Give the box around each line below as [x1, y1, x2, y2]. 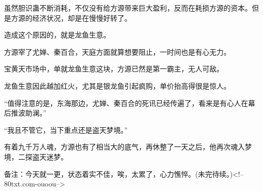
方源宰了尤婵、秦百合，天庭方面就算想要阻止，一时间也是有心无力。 [4, 46, 231, 57]
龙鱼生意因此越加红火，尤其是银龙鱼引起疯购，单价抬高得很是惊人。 [4, 80, 231, 91]
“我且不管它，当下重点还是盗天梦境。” [4, 124, 128, 135]
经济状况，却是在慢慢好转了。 [32, 12, 131, 23]
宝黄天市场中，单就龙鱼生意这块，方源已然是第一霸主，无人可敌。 [4, 63, 224, 74]
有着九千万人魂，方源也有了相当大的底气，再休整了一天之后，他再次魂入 [4, 141, 245, 152]
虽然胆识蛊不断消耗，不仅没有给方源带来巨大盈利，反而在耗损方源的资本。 [4, 3, 252, 13]
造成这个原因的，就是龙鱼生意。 [4, 29, 110, 40]
